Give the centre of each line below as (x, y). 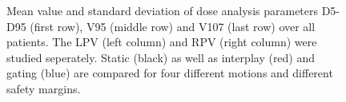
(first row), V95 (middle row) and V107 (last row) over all (173, 26)
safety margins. (44, 88)
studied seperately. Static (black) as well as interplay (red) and (161, 57)
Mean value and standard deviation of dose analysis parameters (163, 10)
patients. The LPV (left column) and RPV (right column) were (162, 42)
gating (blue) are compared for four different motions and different (170, 73)
